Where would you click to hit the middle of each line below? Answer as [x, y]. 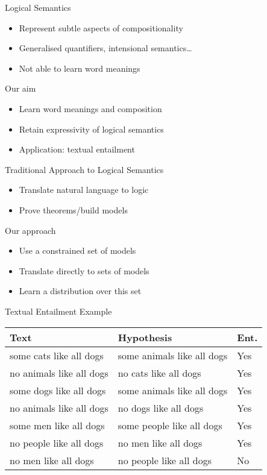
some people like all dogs [170, 425]
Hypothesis [145, 337]
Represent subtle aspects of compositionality [101, 27]
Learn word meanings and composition [90, 108]
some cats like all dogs [57, 355]
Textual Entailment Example [58, 311]
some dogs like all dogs [58, 390]
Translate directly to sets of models [84, 270]
